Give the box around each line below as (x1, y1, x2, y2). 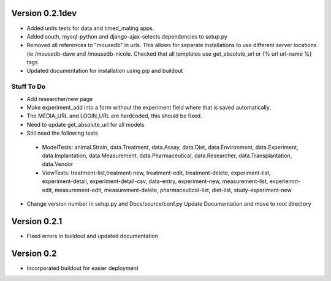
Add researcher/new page (26, 95, 93, 102)
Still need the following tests (26, 129, 98, 137)
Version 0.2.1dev (11, 8, 77, 18)
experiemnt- (269, 178, 301, 185)
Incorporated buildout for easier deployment (26, 264, 139, 272)
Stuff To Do (11, 83, 46, 91)
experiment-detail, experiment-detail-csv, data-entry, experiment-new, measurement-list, (42, 178, 268, 185)
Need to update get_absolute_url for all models (26, 121, 145, 128)
